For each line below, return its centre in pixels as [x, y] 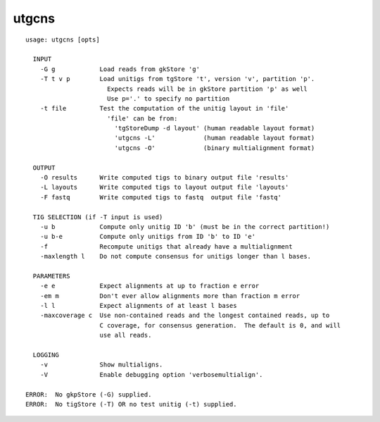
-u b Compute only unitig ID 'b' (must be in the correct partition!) [185, 226]
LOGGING [46, 355]
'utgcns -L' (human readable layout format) [215, 138]
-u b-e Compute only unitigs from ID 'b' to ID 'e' [148, 237]
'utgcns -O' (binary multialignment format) [215, 148]
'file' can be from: [142, 118]
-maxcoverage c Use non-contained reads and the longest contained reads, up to [185, 316]
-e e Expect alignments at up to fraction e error [150, 286]
